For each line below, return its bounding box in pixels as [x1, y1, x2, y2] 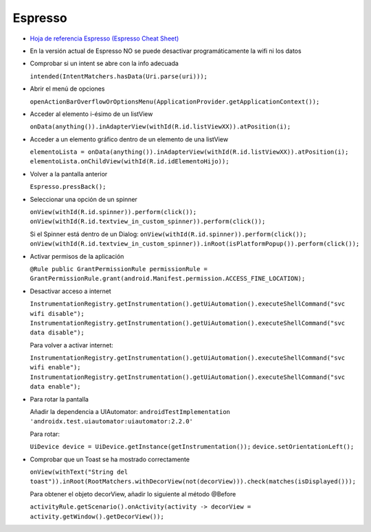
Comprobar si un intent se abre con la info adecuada [30, 59, 179, 68]
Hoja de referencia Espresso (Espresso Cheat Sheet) [30, 34, 179, 43]
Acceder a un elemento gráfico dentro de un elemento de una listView [30, 135, 229, 143]
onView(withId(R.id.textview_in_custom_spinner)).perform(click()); [30, 218, 266, 226]
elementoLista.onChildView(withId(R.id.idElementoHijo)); [30, 158, 229, 165]
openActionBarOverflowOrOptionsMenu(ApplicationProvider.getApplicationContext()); [30, 97, 320, 106]
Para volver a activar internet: [30, 340, 113, 349]
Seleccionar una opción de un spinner [30, 195, 137, 203]
